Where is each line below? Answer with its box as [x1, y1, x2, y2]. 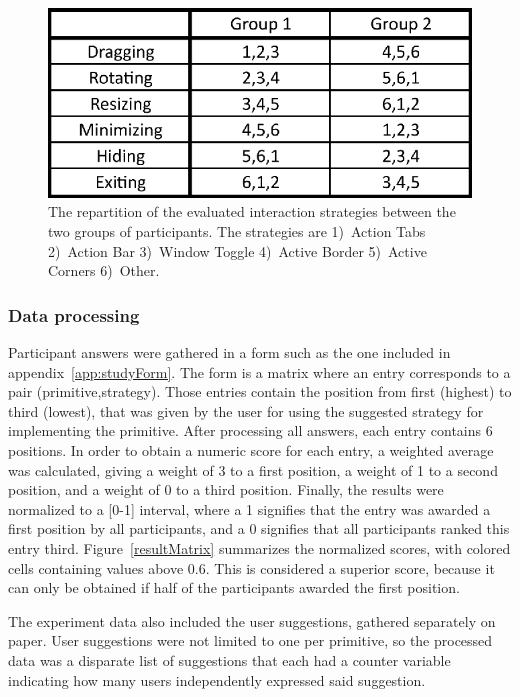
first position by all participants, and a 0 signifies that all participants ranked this [8, 518, 510, 539]
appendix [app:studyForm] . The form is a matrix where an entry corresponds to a [8, 361, 511, 382]
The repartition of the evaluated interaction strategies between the [48, 201, 456, 222]
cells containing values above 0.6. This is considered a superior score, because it [8, 557, 495, 578]
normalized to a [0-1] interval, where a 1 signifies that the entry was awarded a [8, 498, 491, 519]
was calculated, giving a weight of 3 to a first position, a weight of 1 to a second [8, 459, 498, 480]
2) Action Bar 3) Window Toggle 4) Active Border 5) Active [48, 240, 427, 261]
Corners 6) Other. [48, 260, 160, 281]
